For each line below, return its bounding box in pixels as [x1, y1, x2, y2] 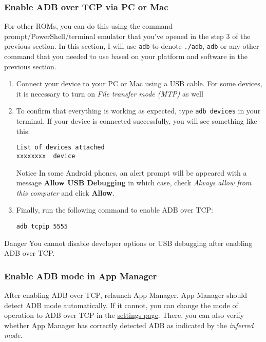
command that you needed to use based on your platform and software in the [4, 51, 248, 62]
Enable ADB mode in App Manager [4, 269, 157, 282]
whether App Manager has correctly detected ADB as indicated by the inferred [4, 319, 254, 330]
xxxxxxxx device [16, 152, 75, 160]
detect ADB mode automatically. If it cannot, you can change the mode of [4, 299, 238, 310]
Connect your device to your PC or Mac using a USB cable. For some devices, [16, 78, 262, 89]
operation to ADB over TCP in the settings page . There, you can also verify [4, 310, 244, 320]
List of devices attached [16, 144, 105, 151]
